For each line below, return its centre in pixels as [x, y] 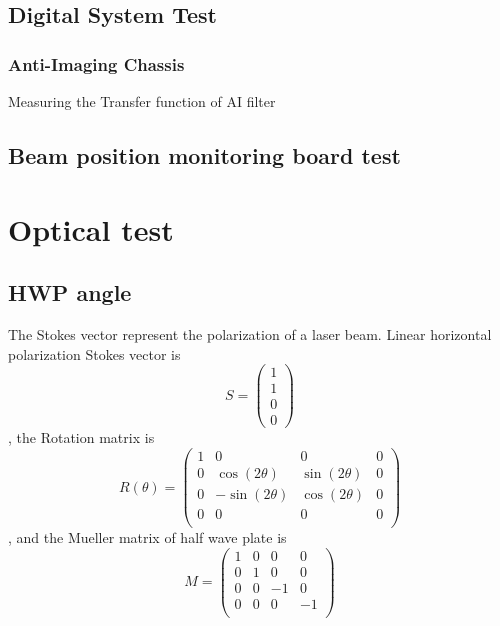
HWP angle [70, 292]
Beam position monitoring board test [204, 154]
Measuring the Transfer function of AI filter [142, 101]
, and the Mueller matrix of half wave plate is [147, 537]
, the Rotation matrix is [81, 437]
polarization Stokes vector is [94, 353]
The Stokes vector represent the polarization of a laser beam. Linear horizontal [250, 333]
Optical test [91, 228]
